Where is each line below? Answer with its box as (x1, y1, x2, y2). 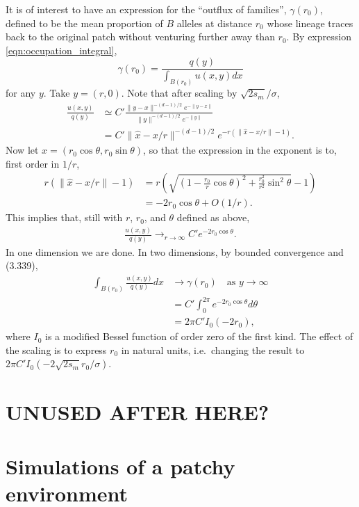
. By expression (286, 29, 351, 44)
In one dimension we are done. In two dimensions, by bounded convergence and (6, 244, 344, 259)
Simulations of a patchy (6, 452, 235, 481)
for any (6, 86, 36, 100)
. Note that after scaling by (121, 86, 237, 100)
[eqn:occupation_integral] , (6, 42, 117, 57)
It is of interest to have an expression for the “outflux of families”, (6, 2, 287, 16)
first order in (6, 156, 60, 170)
